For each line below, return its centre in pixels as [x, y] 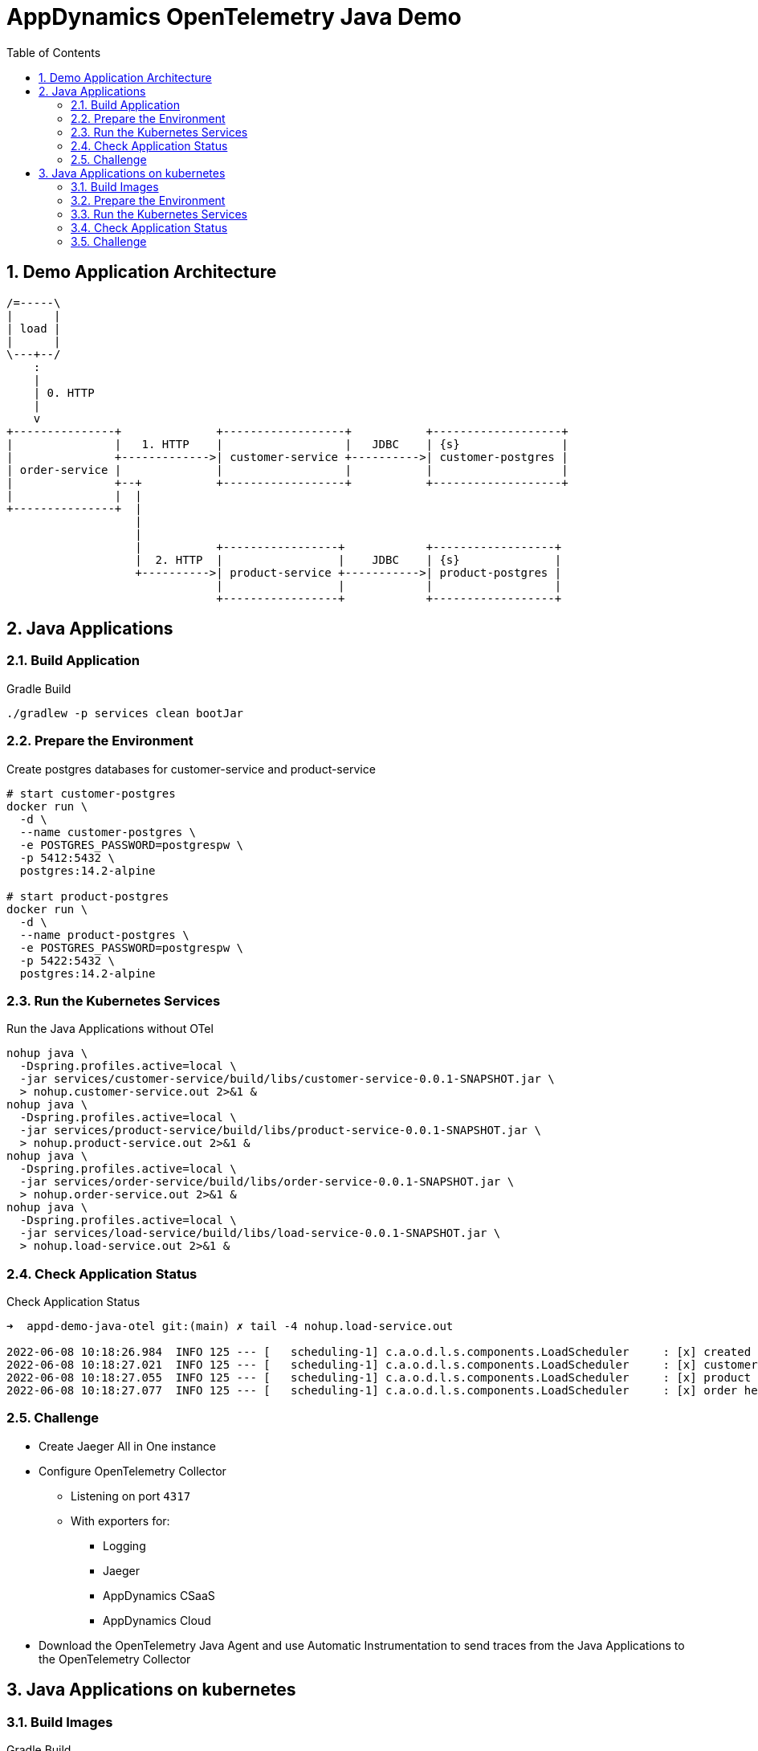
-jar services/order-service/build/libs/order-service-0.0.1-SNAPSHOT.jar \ [267, 1182]
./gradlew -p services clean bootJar [125, 713]
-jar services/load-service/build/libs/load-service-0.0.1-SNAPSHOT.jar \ [260, 1233]
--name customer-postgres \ [108, 832]
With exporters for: [120, 1520]
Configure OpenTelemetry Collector [132, 1471]
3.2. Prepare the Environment [148, 200]
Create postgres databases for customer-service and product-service [191, 769]
